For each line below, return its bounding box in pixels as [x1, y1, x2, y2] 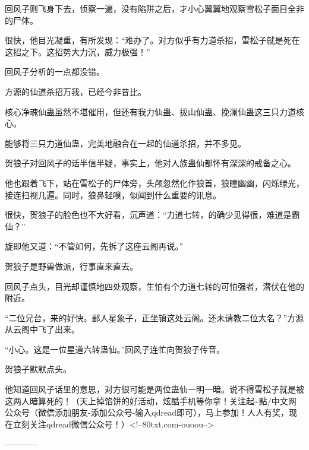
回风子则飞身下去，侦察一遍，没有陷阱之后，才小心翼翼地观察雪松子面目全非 [5, 2, 304, 14]
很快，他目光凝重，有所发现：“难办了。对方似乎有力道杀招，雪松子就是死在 [5, 34, 300, 46]
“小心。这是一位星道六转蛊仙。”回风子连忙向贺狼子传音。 [5, 343, 225, 355]
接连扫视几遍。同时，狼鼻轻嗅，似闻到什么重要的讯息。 [5, 188, 221, 201]
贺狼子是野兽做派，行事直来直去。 [5, 259, 138, 272]
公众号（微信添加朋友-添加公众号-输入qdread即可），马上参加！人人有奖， [5, 406, 289, 419]
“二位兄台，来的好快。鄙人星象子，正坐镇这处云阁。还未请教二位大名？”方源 [5, 311, 304, 324]
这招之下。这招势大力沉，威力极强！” [5, 45, 150, 58]
